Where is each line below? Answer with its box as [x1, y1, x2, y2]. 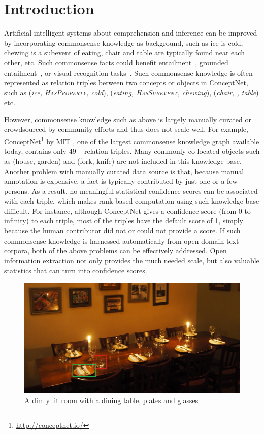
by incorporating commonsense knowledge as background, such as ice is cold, [4, 37, 243, 48]
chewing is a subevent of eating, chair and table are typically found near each [4, 47, 245, 58]
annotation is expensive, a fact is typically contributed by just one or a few [4, 176, 238, 186]
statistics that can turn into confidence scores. [4, 265, 147, 276]
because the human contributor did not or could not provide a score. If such [4, 225, 241, 236]
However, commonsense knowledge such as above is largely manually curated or [4, 114, 251, 124]
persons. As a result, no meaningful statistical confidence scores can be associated [4, 185, 258, 196]
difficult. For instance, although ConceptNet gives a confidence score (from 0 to [4, 205, 251, 216]
